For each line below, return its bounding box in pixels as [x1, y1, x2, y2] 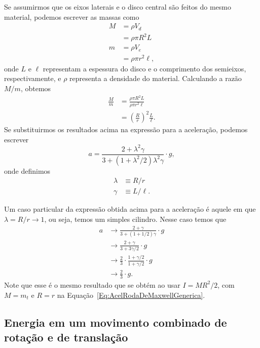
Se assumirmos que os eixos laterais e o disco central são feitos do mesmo [4, 2, 231, 12]
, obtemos [20, 83, 51, 93]
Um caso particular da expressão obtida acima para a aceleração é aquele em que [4, 204, 256, 214]
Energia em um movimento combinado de [4, 314, 227, 330]
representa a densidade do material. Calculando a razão [69, 73, 242, 84]
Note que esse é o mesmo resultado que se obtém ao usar [4, 279, 180, 290]
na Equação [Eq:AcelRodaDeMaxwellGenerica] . [57, 289, 205, 300]
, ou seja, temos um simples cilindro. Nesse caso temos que [44, 214, 227, 224]
